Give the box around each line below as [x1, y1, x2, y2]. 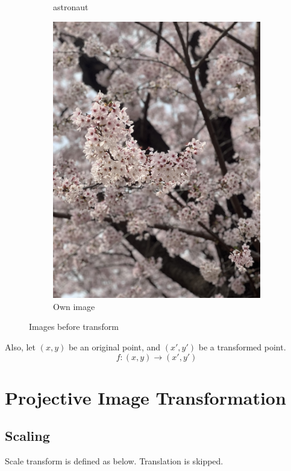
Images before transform [29, 320, 119, 333]
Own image [53, 300, 95, 312]
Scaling [5, 426, 50, 445]
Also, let [5, 341, 36, 353]
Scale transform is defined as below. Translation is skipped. [5, 455, 224, 467]
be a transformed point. [198, 341, 286, 353]
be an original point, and [68, 341, 161, 353]
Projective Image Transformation [5, 385, 286, 409]
